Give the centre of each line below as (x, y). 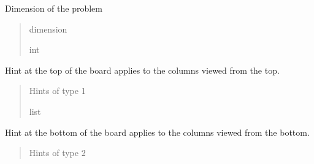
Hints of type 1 (57, 91)
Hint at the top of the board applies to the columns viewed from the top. (142, 70)
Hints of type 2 (57, 153)
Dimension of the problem (54, 8)
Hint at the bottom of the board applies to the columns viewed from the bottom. (157, 132)
